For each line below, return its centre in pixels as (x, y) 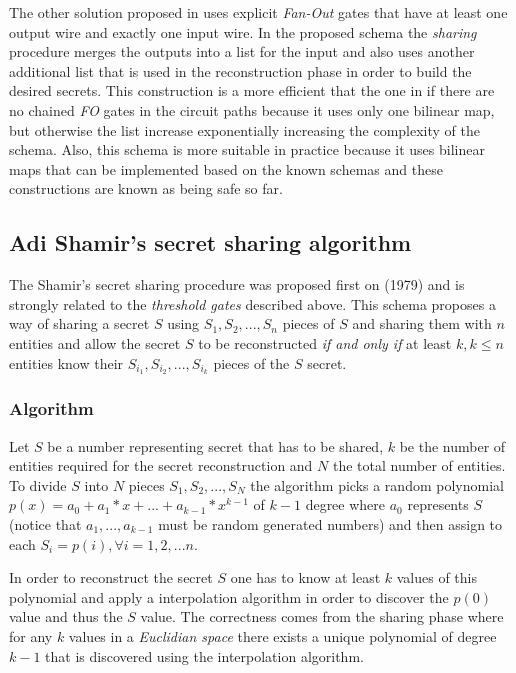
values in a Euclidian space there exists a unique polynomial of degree (282, 635)
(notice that (45, 523)
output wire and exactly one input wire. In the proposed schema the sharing (243, 31)
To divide (38, 484)
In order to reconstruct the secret (111, 577)
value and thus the (66, 616)
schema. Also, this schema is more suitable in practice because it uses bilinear (247, 149)
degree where (345, 504)
